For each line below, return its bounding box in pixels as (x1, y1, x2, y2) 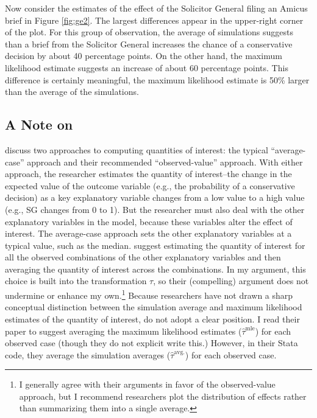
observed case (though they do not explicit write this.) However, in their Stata (5, 336, 298, 349)
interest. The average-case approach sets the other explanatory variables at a (5, 227, 292, 240)
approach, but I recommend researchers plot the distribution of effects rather (19, 389, 307, 402)
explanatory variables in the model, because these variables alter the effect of (5, 215, 293, 228)
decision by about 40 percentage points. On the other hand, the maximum (5, 49, 282, 62)
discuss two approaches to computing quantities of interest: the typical (5, 143, 268, 156)
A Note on (5, 115, 73, 134)
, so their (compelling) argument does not (153, 274, 309, 287)
